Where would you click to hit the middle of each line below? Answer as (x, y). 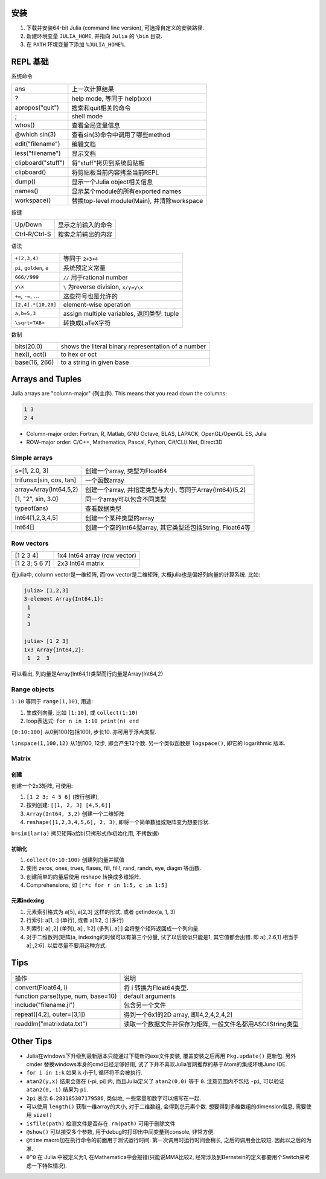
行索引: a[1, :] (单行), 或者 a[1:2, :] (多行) (75, 920)
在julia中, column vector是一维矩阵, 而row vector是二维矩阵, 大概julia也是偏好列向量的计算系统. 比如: (136, 574)
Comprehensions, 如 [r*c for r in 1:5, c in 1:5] (97, 885)
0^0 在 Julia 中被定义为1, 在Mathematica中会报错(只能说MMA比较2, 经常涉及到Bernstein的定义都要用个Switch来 (165, 1157)
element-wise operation (97, 305)
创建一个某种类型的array (120, 518)
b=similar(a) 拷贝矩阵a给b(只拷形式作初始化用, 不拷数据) (85, 833)
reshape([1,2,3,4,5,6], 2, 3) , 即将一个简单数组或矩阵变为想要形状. (118, 822)
